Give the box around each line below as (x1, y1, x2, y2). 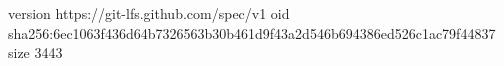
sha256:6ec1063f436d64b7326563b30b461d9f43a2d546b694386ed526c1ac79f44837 (8, 22, 496, 43)
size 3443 (8, 42, 63, 63)
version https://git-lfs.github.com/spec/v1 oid (8, 3, 290, 23)
